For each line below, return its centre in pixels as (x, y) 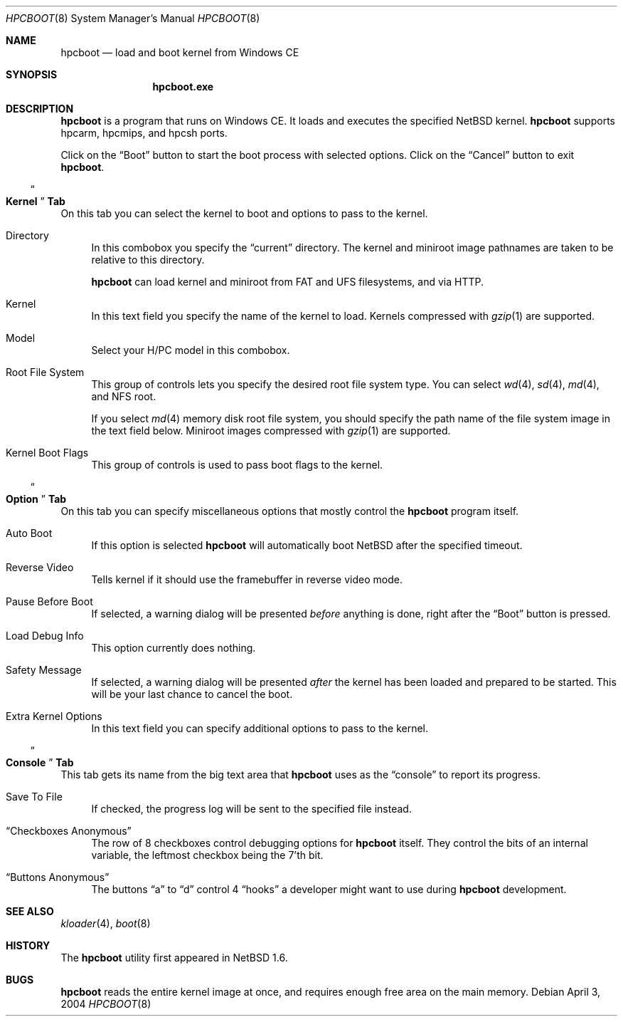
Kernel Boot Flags (47, 453)
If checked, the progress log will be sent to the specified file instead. (251, 809)
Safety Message (44, 670)
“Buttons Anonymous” (58, 877)
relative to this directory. (148, 260)
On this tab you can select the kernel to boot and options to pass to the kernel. (244, 213)
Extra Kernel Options (54, 716)
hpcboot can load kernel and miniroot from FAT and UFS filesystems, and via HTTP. (287, 282)
